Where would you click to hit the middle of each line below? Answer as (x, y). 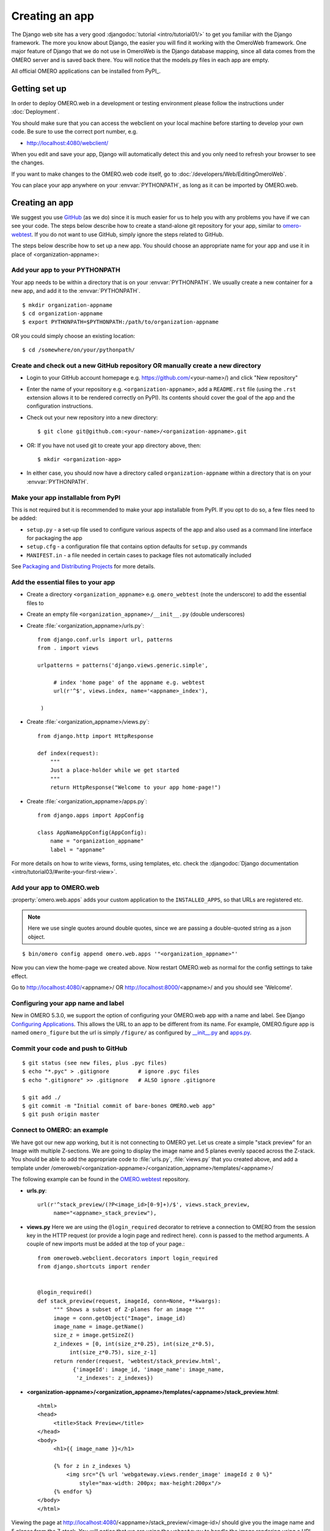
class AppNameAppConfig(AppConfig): (92, 832)
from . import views (68, 648)
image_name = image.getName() (99, 1326)
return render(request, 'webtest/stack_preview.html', (137, 1361)
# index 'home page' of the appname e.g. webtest (129, 682)
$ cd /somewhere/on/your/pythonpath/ (79, 350)
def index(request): (68, 753)
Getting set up (39, 88)
